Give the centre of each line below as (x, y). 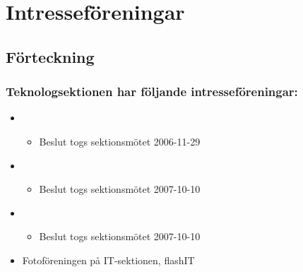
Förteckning (50, 56)
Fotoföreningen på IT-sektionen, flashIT (108, 260)
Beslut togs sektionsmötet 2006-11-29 (120, 141)
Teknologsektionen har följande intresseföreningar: (152, 91)
